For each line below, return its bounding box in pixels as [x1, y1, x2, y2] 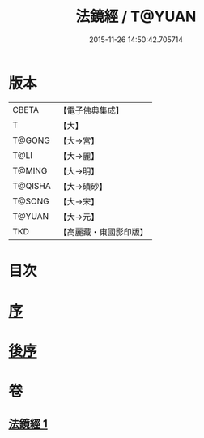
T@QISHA [12, 180, 51, 191]
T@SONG [12, 195, 50, 207]
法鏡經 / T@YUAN [75, 7, 197, 26]
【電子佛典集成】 [58, 105, 124, 116]
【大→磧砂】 [58, 180, 108, 191]
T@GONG [12, 135, 50, 146]
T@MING [12, 165, 48, 176]
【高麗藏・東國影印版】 [58, 226, 148, 238]
